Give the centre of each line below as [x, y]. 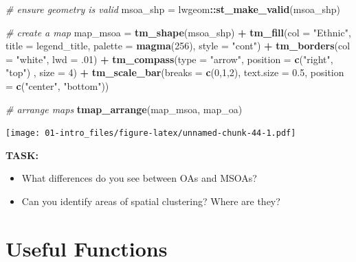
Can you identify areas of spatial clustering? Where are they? [151, 201]
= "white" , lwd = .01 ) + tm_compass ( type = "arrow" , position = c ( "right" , [169, 59]
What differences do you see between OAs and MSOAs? [139, 178]
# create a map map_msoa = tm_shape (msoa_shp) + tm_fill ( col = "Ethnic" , [178, 32]
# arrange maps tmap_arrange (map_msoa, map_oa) [124, 109]
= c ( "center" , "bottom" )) [57, 85]
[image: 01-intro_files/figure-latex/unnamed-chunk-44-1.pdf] [151, 133]
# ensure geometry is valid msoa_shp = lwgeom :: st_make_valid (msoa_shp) [173, 9]
